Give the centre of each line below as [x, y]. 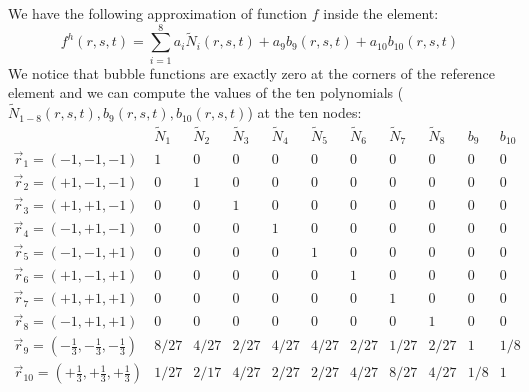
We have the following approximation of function [158, 13]
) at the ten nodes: [304, 112]
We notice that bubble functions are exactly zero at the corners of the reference [251, 72]
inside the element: [381, 13]
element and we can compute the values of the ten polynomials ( [206, 92]
